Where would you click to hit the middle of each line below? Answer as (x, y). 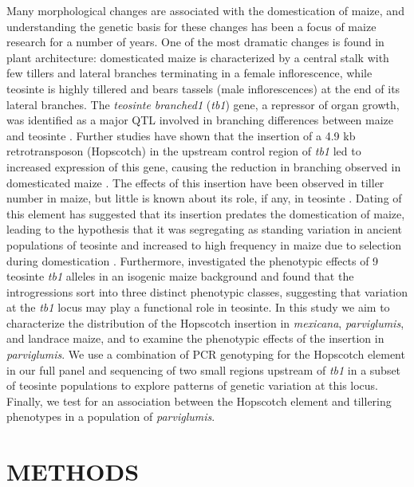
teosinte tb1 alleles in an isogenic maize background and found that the (180, 276)
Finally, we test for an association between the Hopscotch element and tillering (199, 401)
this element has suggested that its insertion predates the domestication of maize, (206, 213)
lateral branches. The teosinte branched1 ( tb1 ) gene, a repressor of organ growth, (203, 104)
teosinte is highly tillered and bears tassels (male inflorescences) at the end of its (203, 88)
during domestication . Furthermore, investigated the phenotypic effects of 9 (193, 260)
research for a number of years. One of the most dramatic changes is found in (195, 42)
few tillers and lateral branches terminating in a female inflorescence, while (189, 73)
